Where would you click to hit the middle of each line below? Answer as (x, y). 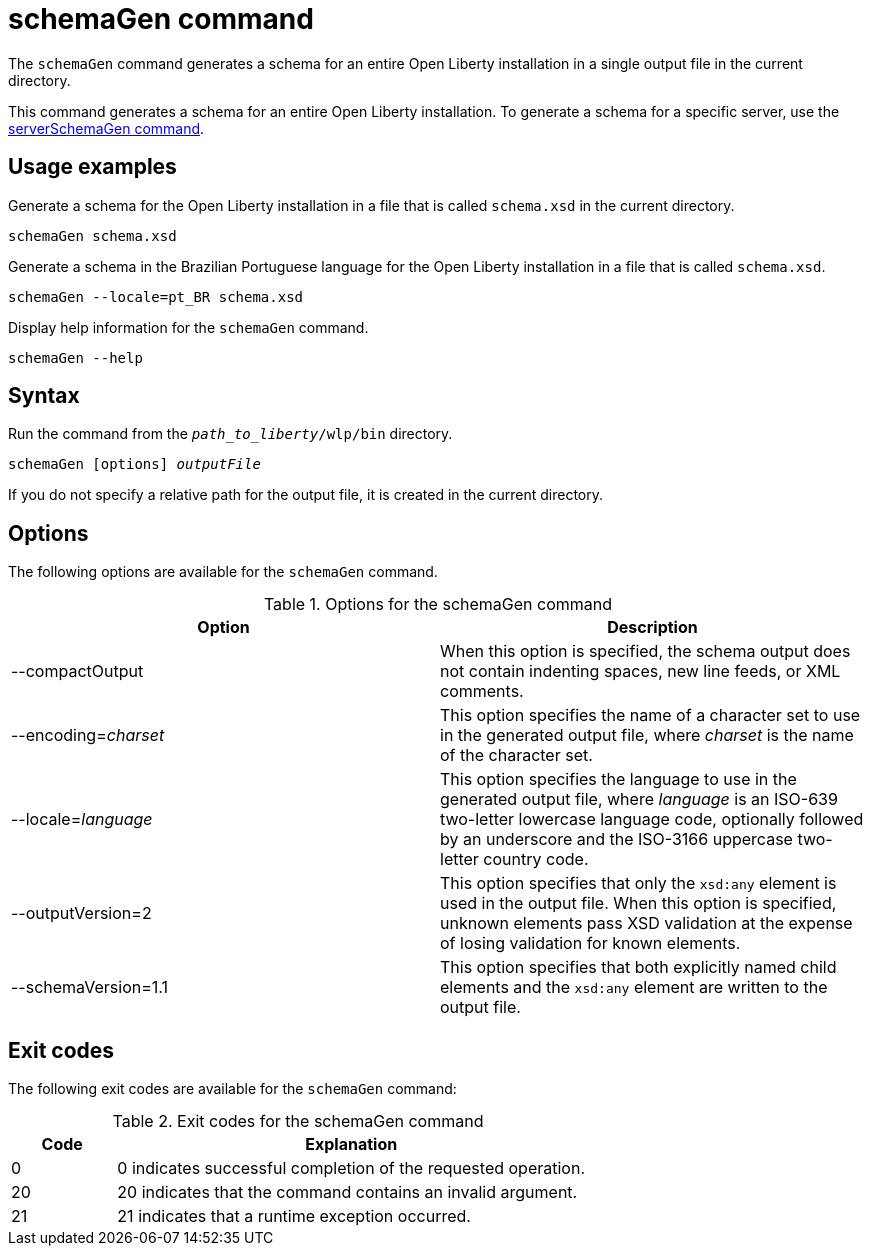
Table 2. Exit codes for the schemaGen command (298, 1121)
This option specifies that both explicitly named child (638, 967)
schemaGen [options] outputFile (134, 464)
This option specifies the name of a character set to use (650, 715)
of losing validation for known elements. (590, 943)
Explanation (351, 1144)
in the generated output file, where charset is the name (647, 735)
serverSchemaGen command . (106, 128)
